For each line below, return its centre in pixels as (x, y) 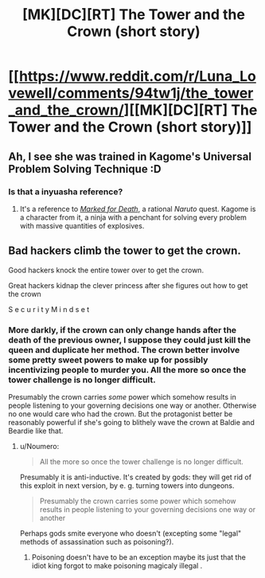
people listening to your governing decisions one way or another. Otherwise (132, 405)
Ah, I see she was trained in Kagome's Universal (130, 156)
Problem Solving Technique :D (85, 169)
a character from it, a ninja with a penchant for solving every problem (133, 217)
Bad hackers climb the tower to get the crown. (125, 251)
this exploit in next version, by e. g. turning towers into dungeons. (127, 485)
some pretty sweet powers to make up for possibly (108, 360)
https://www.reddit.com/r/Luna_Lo (137, 76)
